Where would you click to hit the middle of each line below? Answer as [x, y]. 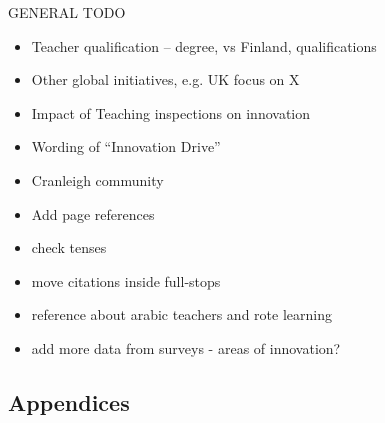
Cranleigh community [97, 179]
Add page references [93, 213]
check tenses [69, 247]
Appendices [69, 401]
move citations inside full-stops [126, 280]
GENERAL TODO [67, 12]
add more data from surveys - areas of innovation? [186, 347]
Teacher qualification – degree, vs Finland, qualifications [204, 45]
